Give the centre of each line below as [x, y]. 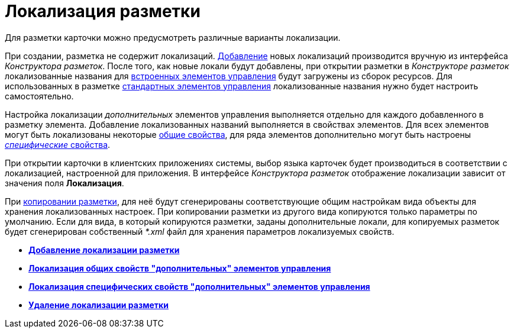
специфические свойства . [58, 144]
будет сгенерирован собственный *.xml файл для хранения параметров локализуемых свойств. [200, 231]
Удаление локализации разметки [98, 305]
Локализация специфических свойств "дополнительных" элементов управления [199, 286]
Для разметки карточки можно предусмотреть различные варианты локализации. [173, 37]
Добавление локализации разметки [104, 250]
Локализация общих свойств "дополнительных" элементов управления [180, 268]
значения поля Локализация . [64, 183]
